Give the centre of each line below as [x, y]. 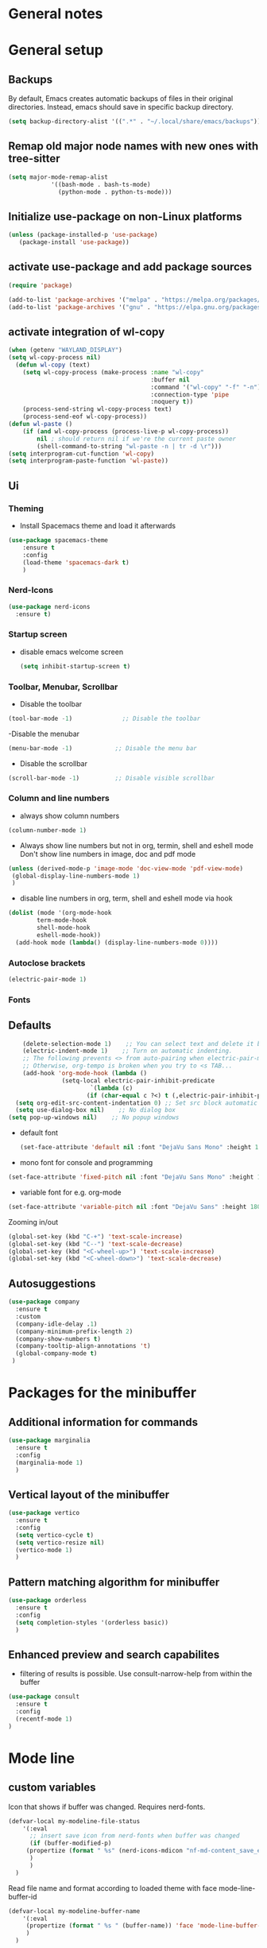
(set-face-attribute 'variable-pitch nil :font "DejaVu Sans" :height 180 [135, 1206]
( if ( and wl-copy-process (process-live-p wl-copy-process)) [126, 431]
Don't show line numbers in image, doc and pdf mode [108, 854]
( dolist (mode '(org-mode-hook [60, 913]
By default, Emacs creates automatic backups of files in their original [121, 99]
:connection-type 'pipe [190, 394]
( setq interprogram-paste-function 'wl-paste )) [89, 461]
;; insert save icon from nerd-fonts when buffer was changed [134, 1836]
